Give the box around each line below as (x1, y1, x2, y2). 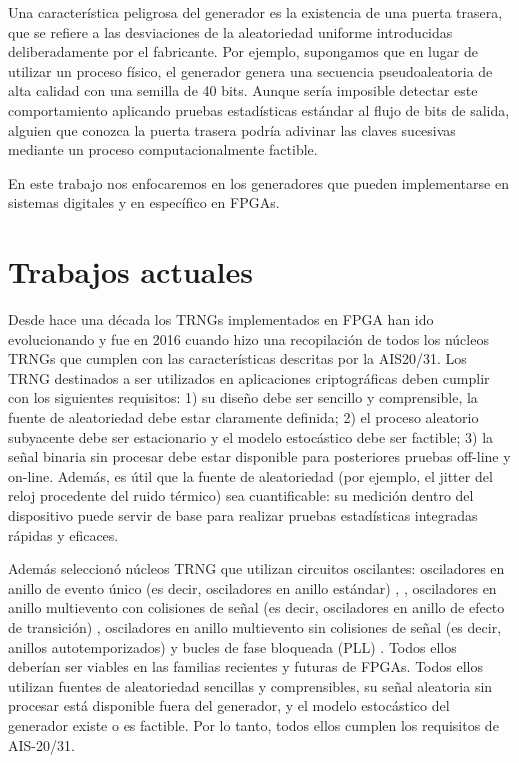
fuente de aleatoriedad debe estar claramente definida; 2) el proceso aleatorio (8, 407, 479, 428)
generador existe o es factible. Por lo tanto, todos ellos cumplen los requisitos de (8, 714, 499, 735)
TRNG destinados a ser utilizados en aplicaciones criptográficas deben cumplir (8, 367, 490, 388)
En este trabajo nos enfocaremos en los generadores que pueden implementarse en (8, 172, 509, 193)
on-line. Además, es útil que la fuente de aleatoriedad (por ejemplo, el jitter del (8, 465, 493, 486)
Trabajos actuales (8, 251, 253, 292)
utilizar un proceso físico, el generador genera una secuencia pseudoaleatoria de (8, 60, 493, 81)
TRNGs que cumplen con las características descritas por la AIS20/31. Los (8, 348, 467, 369)
